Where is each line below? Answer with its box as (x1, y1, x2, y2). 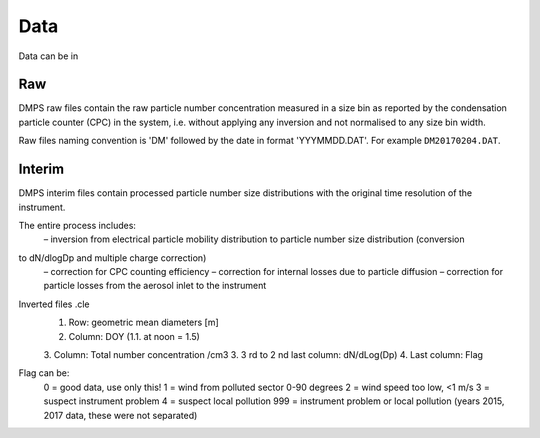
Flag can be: (18, 367, 70, 379)
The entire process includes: (18, 219, 137, 231)
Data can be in (18, 50, 79, 62)
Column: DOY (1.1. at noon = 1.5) (68, 330, 200, 342)
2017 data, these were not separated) (43, 409, 198, 421)
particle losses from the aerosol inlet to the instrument (43, 280, 267, 292)
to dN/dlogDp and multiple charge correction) (18, 251, 207, 264)
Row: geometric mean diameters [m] (68, 316, 219, 329)
